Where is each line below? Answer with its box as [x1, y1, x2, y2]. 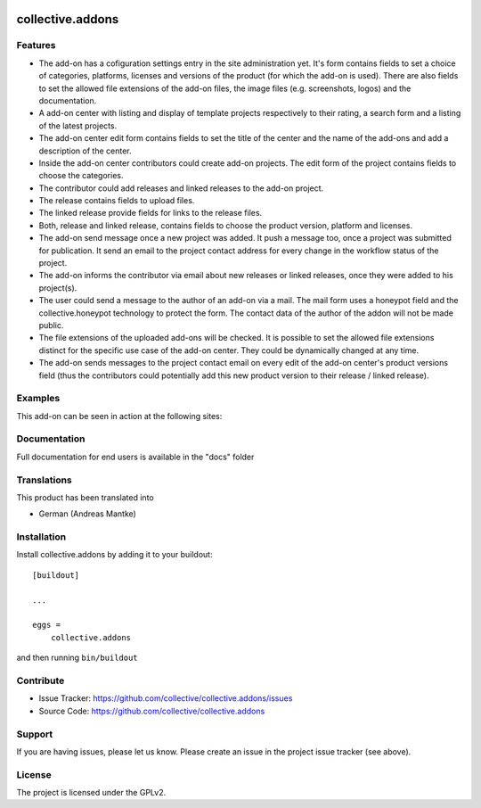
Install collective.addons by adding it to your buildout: [16, 549, 213, 560]
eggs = [32, 620, 61, 631]
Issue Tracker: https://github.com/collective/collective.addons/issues [38, 693, 293, 704]
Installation [16, 531, 67, 543]
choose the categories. [38, 170, 124, 181]
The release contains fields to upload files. [38, 195, 195, 206]
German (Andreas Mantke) [38, 508, 137, 519]
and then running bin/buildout [16, 652, 138, 664]
